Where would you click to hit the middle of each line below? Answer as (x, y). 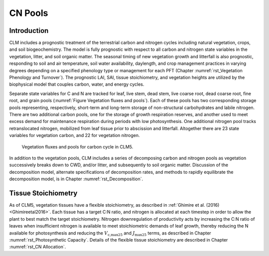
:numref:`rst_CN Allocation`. (38, 247)
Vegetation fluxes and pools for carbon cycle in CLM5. (77, 146)
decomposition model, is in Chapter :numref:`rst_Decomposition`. (76, 179)
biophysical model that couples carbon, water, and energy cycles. (77, 84)
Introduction (29, 31)
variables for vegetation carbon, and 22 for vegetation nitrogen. (74, 135)
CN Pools (29, 13)
